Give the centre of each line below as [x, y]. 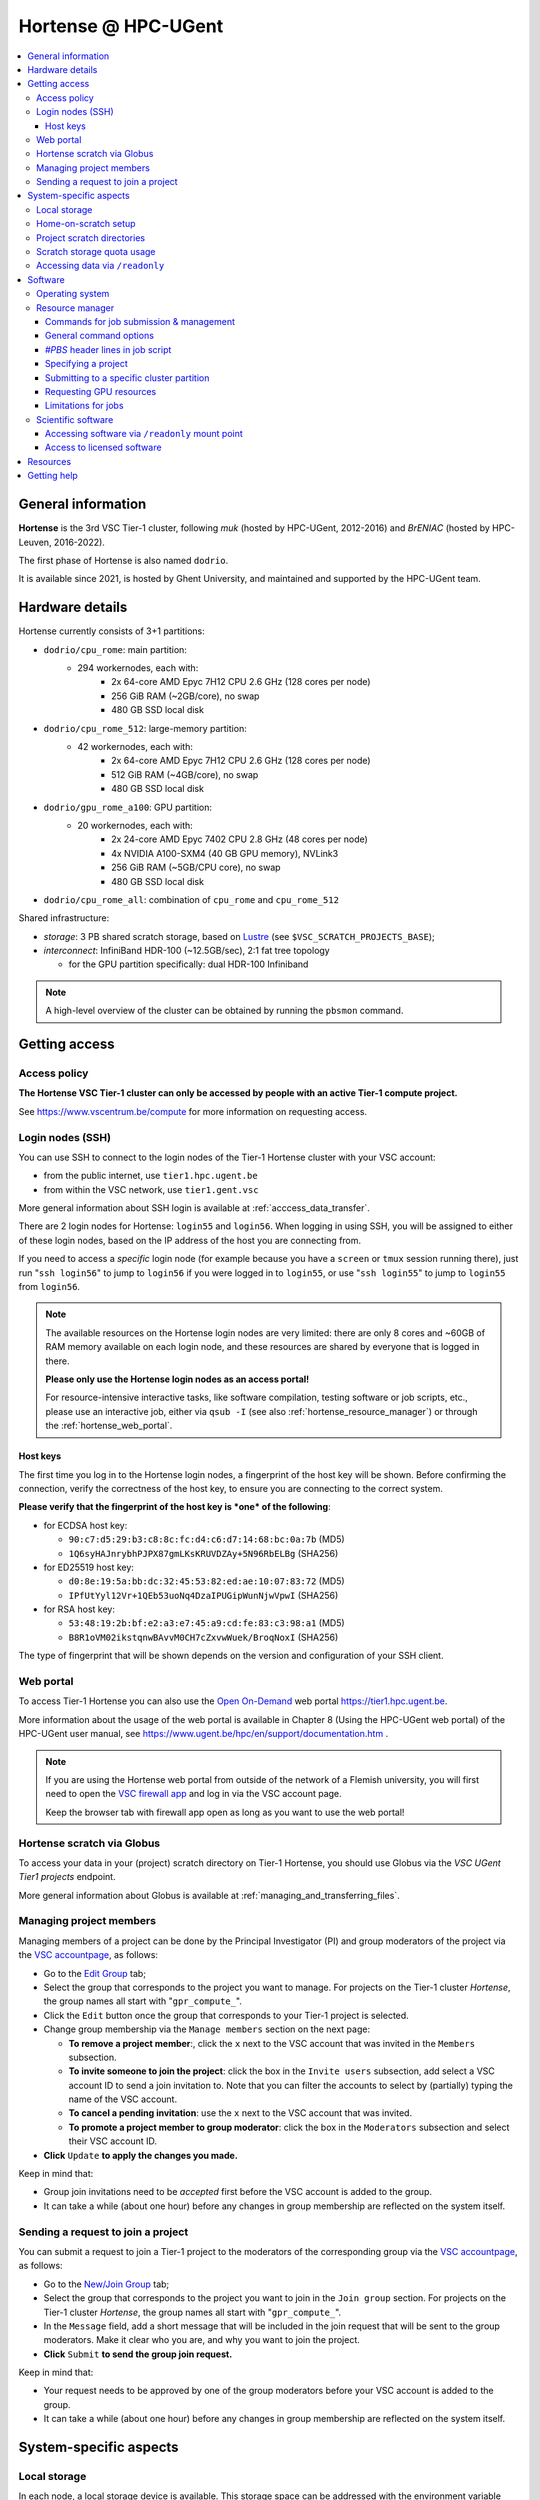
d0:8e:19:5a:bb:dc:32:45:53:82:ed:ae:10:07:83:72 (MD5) [206, 1581]
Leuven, [35, 542]
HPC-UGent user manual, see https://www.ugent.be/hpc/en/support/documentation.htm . [203, 1734]
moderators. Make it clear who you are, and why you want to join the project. [201, 2340]
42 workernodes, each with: [135, 746]
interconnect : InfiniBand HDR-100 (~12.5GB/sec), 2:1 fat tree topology [186, 951]
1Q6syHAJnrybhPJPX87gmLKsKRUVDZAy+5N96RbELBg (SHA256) [203, 1553]
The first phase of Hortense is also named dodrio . [123, 560]
